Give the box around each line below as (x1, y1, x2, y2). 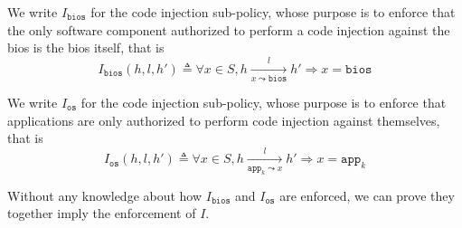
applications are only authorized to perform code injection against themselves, (7, 110, 440, 129)
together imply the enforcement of (7, 204, 196, 223)
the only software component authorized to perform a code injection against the (7, 20, 450, 39)
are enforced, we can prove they (279, 185, 455, 204)
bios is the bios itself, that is (7, 38, 165, 57)
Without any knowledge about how (7, 185, 203, 204)
